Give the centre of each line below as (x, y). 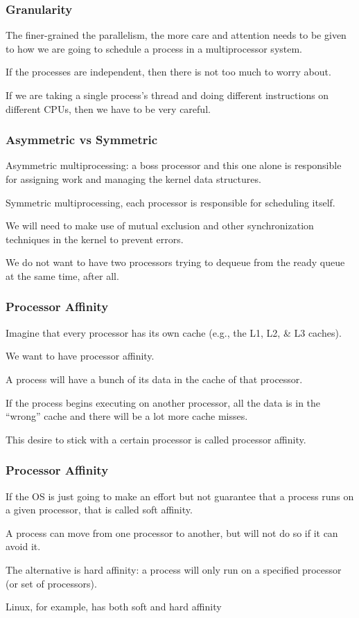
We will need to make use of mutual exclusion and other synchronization (160, 226)
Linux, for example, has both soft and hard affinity (114, 607)
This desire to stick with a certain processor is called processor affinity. (156, 439)
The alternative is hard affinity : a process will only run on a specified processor (174, 569)
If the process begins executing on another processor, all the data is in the (163, 402)
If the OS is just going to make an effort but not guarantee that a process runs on (180, 496)
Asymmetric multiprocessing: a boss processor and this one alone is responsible (174, 165)
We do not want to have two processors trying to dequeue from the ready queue (175, 262)
